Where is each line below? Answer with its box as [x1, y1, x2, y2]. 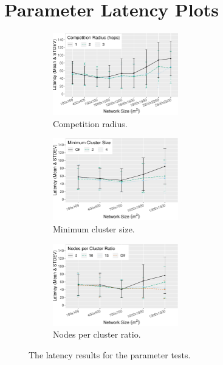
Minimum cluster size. [53, 223, 135, 235]
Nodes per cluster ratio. [53, 328, 141, 341]
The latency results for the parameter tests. [29, 348, 191, 361]
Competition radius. [53, 117, 128, 130]
